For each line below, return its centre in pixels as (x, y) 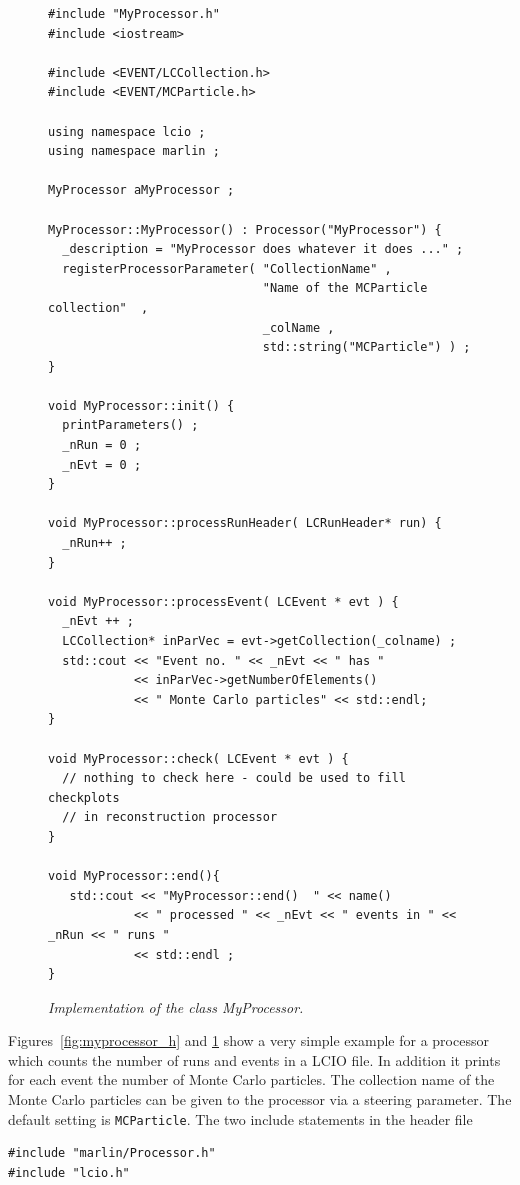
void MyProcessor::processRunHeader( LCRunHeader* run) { (245, 523)
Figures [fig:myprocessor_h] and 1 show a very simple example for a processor (248, 1040)
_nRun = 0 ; (102, 445)
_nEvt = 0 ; (102, 464)
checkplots (84, 797)
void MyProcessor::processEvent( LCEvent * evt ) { (223, 601)
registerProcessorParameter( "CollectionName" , (227, 268)
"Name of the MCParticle (345, 288)
